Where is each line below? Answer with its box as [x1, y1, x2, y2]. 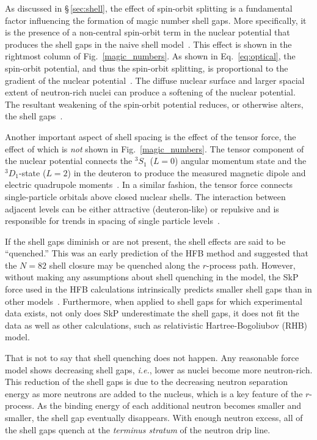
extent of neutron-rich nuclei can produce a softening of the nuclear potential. [5, 86, 296, 99]
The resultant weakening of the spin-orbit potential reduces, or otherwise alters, [5, 97, 304, 110]
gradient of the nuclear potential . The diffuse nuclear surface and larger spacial [5, 73, 305, 86]
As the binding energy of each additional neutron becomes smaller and [37, 399, 302, 412]
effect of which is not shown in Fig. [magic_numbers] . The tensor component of [5, 142, 304, 155]
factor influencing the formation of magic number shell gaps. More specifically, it [5, 13, 307, 26]
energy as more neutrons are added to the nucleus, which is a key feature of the [5, 387, 303, 400]
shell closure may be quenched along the [49, 258, 200, 271]
